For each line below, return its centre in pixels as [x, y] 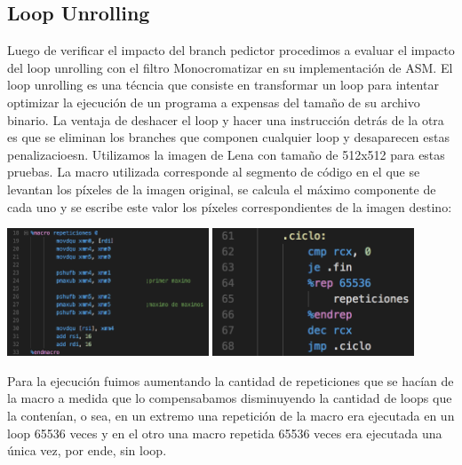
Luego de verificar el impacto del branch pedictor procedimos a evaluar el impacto [231, 50]
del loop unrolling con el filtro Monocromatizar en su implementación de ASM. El [230, 67]
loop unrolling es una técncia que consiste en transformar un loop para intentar [223, 85]
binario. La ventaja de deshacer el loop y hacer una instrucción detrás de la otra [226, 119]
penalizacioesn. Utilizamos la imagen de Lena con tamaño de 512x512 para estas [226, 154]
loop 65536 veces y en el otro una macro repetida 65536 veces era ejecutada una [225, 433]
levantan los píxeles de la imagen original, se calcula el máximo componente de [222, 189]
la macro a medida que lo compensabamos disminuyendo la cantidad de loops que [230, 398]
